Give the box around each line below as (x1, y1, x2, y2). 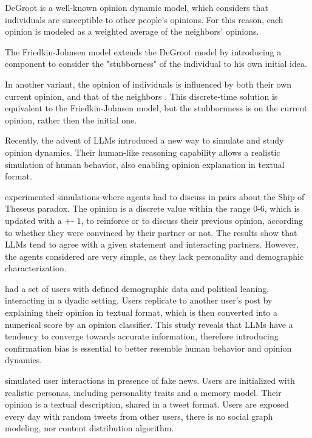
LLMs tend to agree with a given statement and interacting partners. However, (5, 238, 299, 251)
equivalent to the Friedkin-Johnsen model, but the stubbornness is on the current (5, 102, 308, 114)
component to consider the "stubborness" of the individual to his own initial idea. (5, 57, 307, 70)
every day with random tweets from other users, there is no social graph (5, 409, 273, 422)
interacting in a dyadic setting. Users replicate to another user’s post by (5, 294, 273, 307)
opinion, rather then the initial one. (5, 113, 137, 126)
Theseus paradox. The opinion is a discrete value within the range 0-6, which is (5, 202, 300, 215)
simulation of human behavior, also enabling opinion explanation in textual (5, 158, 285, 170)
